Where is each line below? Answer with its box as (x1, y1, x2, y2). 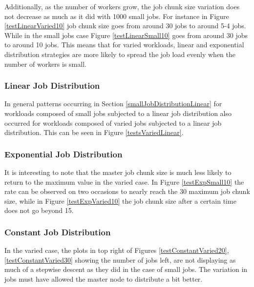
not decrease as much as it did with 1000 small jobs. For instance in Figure (4, 11, 229, 21)
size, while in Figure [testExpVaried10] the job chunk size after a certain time (4, 195, 236, 206)
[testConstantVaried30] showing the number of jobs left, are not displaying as (4, 254, 236, 265)
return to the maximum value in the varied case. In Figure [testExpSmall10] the (4, 176, 244, 187)
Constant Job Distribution (4, 226, 111, 238)
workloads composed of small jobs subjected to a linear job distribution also (4, 108, 232, 118)
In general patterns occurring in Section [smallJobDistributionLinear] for (4, 98, 222, 109)
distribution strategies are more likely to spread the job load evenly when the (4, 49, 236, 59)
